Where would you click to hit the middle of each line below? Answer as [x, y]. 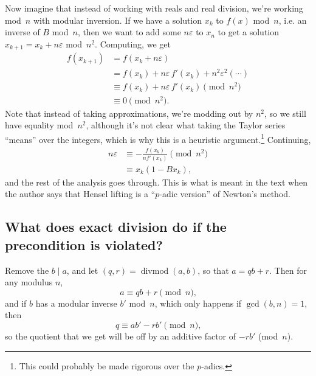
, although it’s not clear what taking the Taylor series [186, 125]
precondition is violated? [84, 244]
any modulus [29, 282]
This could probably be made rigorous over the [107, 365]
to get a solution [249, 32]
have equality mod [39, 125]
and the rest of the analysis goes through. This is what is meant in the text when [156, 182]
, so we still [285, 113]
